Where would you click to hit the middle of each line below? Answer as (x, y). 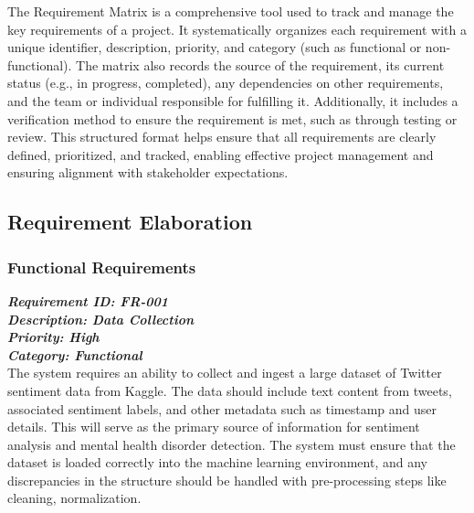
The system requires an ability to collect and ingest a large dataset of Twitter (225, 373)
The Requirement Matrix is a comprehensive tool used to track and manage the (231, 11)
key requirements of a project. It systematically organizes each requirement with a (237, 29)
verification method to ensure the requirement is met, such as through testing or (232, 118)
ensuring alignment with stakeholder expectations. (148, 172)
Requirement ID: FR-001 (88, 300)
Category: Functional (75, 354)
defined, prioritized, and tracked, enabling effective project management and (221, 154)
